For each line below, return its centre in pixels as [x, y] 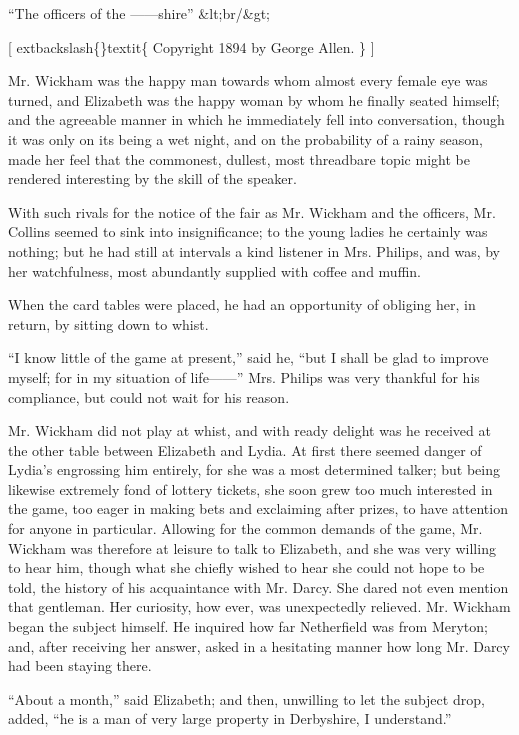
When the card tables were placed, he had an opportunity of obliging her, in [242, 304]
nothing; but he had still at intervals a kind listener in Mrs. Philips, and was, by [254, 250]
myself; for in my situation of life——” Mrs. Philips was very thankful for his [244, 376]
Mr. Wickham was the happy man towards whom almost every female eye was [248, 80]
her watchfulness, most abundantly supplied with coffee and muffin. [214, 270]
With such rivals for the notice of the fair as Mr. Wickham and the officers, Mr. [252, 211]
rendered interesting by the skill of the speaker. [152, 178]
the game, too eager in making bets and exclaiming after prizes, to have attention [258, 508]
